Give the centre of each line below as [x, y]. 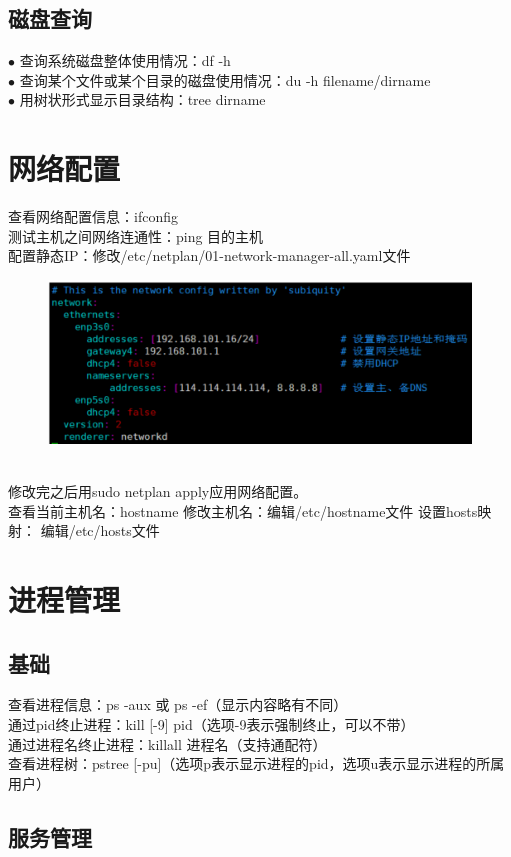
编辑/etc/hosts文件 [100, 530]
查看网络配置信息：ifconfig [93, 216]
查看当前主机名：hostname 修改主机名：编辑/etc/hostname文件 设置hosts [243, 510]
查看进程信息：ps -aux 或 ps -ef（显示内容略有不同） [178, 704]
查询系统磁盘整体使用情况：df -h [125, 60]
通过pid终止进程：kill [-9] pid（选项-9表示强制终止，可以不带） [211, 724]
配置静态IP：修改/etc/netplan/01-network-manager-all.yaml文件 [209, 255]
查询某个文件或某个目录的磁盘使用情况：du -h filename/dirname [225, 79]
